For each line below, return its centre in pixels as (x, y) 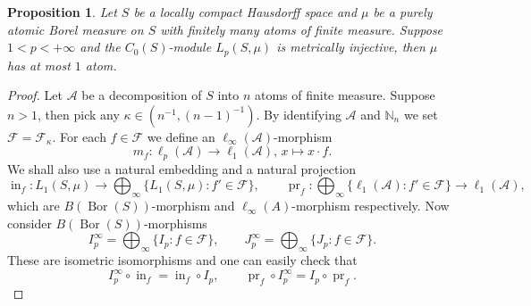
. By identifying (299, 114)
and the (100, 47)
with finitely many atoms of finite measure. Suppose (302, 29)
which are (34, 206)
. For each (79, 136)
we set (421, 114)
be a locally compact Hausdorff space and (245, 12)
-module (190, 47)
